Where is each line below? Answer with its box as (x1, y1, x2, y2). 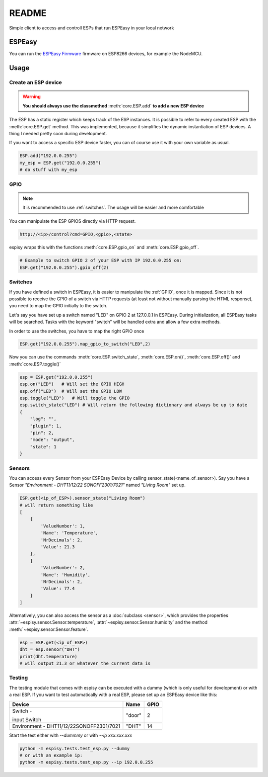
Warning (22, 93, 41, 99)
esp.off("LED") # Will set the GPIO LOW (19, 388, 122, 394)
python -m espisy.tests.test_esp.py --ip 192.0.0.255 (19, 760, 153, 765)
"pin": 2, (30, 430, 54, 435)
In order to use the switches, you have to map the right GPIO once (9, 328, 144, 334)
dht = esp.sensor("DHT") (19, 647, 80, 652)
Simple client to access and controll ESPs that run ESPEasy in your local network (9, 25, 174, 31)
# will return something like (19, 502, 93, 508)
